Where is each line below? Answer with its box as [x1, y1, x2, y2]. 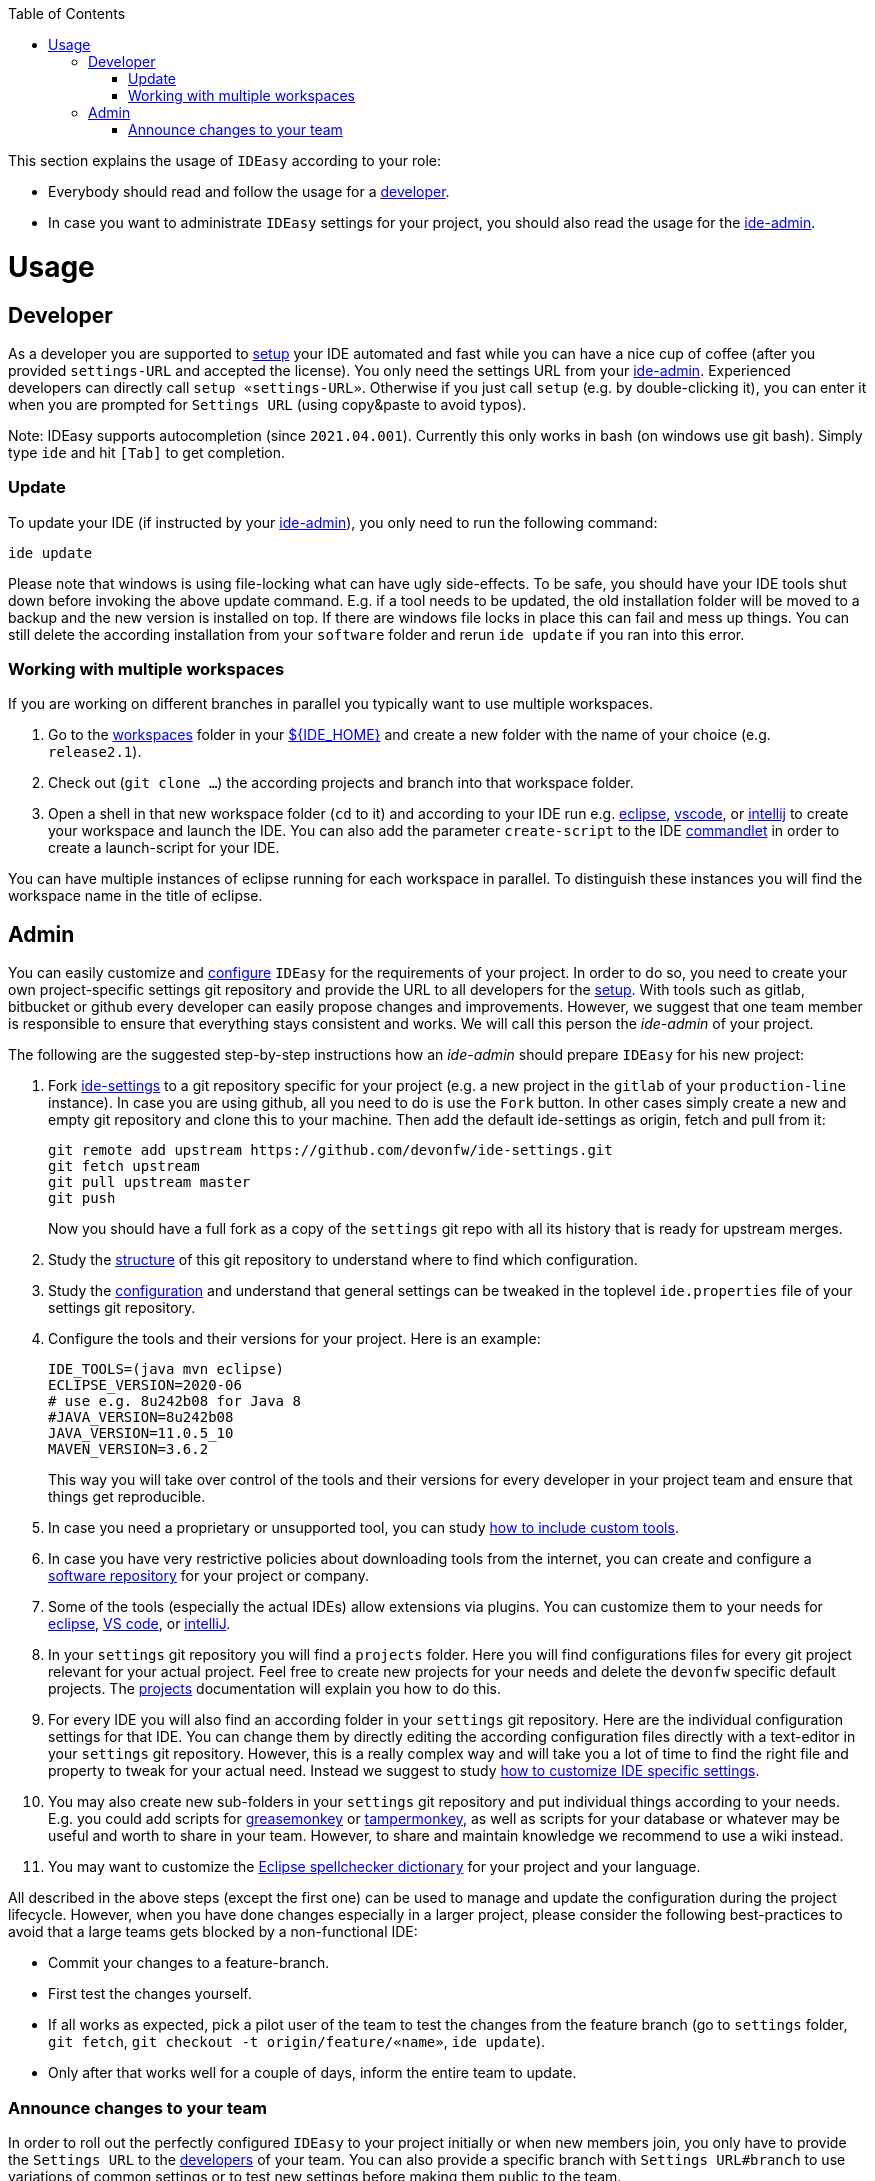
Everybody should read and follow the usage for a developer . [48, 183, 450, 200]
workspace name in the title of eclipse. [8, 887, 263, 905]
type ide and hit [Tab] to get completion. [8, 443, 286, 461]
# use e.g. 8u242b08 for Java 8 [48, 1393, 301, 1410]
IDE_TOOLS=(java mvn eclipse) [48, 1361, 285, 1378]
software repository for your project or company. [48, 1567, 369, 1585]
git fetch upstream [48, 1158, 200, 1175]
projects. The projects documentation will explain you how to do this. [48, 1680, 501, 1698]
